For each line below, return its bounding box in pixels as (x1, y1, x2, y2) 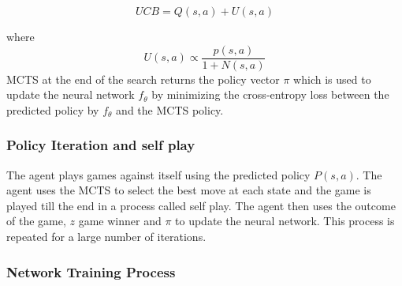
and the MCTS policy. (116, 101, 224, 118)
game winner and (78, 213, 162, 229)
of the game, (6, 213, 66, 229)
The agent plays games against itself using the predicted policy (6, 166, 311, 183)
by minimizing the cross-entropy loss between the (151, 86, 389, 103)
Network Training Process (6, 262, 176, 281)
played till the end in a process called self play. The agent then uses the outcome (6, 197, 396, 213)
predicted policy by (6, 101, 99, 118)
